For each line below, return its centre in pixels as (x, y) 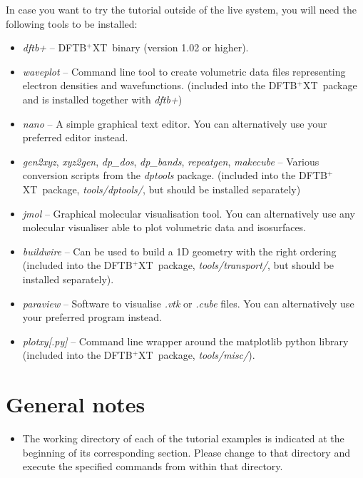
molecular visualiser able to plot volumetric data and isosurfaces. (164, 227)
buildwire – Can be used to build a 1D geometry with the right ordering (179, 251)
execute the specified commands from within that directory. (153, 466)
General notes (76, 404)
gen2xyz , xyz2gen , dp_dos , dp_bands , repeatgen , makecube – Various (171, 161)
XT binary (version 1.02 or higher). (170, 47)
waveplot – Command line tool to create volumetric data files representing (184, 71)
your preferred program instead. (92, 317)
